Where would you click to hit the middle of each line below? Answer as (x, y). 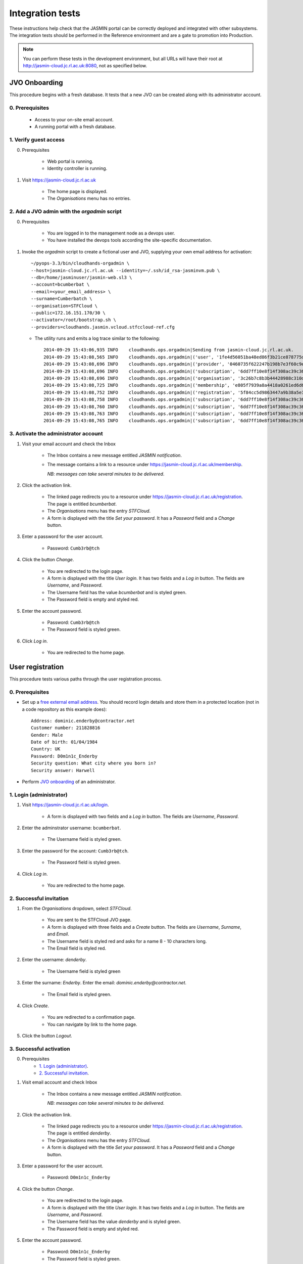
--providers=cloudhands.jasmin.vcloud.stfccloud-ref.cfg (103, 327)
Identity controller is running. (77, 168)
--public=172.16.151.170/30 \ (68, 313)
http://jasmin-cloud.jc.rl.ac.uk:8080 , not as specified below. (85, 66)
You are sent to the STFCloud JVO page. (89, 920)
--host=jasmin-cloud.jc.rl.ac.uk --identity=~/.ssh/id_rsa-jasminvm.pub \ (125, 270)
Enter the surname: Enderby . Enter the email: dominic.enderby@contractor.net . (104, 983)
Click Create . (36, 1006)
